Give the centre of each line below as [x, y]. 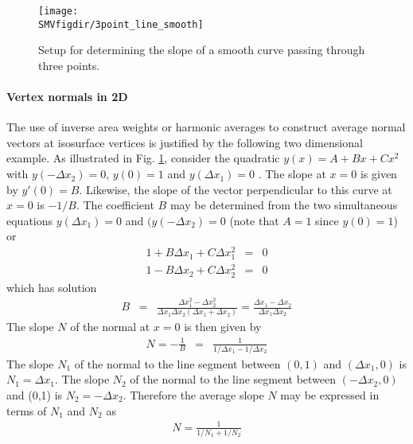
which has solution [52, 287]
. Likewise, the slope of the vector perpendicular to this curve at [236, 189]
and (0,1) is [35, 395]
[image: [58, 11]
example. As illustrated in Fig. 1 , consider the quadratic [143, 158]
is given [378, 174]
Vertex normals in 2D [67, 97]
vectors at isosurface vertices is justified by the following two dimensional [185, 142]
